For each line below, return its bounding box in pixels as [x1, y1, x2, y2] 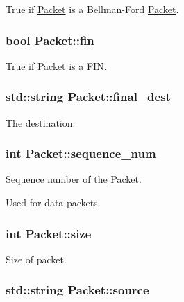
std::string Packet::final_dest [6, 88, 171, 105]
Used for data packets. [6, 195, 101, 210]
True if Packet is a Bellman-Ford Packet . [6, 2, 179, 16]
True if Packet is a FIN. [6, 58, 107, 73]
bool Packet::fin [6, 31, 94, 48]
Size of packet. [6, 251, 67, 266]
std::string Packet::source [6, 281, 149, 299]
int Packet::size [6, 224, 92, 242]
